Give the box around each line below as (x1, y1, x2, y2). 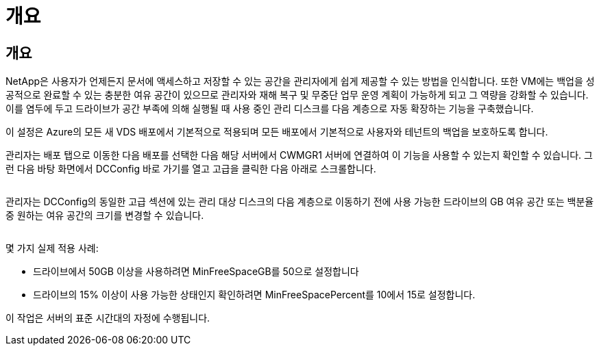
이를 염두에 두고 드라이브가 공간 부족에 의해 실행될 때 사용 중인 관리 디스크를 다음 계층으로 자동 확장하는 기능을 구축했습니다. (5, 103, 534, 115)
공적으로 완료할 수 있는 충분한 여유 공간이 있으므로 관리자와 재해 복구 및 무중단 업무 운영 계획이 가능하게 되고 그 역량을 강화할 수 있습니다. (5, 89, 589, 101)
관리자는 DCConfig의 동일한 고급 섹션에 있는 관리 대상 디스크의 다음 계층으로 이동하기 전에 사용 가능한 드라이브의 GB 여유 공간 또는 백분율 (5, 196, 594, 208)
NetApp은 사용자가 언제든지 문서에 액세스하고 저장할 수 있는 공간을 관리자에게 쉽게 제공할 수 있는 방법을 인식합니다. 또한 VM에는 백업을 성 (5, 75, 595, 88)
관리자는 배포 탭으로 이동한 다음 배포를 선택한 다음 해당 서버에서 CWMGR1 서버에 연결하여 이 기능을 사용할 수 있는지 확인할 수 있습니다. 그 (5, 149, 593, 161)
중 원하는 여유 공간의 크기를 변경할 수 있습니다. (5, 209, 204, 222)
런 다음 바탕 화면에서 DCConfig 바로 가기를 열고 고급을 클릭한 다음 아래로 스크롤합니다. (5, 163, 376, 175)
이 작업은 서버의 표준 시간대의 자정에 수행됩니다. (5, 312, 210, 324)
